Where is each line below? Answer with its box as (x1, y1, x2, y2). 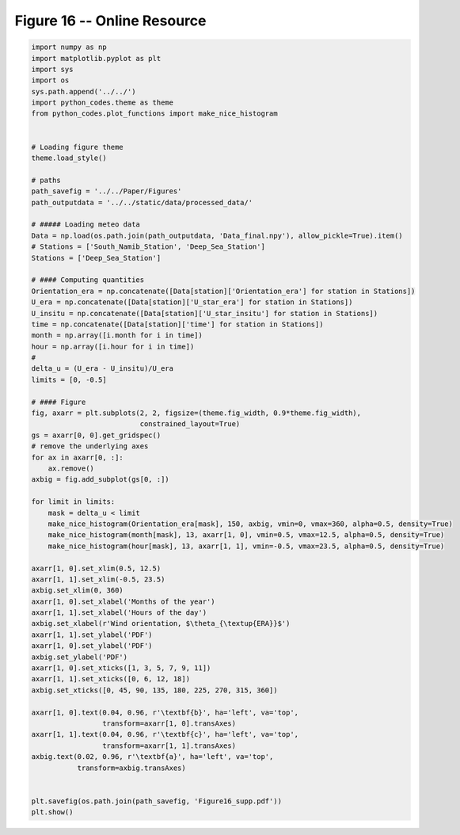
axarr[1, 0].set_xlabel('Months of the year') (31, 597, 215, 606)
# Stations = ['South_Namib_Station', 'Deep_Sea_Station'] (31, 242, 265, 251)
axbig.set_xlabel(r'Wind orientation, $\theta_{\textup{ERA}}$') (31, 619, 291, 628)
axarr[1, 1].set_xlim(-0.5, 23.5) (31, 574, 165, 584)
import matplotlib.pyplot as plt (31, 54, 162, 63)
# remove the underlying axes (31, 442, 149, 451)
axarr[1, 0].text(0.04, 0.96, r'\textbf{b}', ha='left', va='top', (31, 707, 299, 717)
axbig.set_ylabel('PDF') (31, 652, 128, 662)
